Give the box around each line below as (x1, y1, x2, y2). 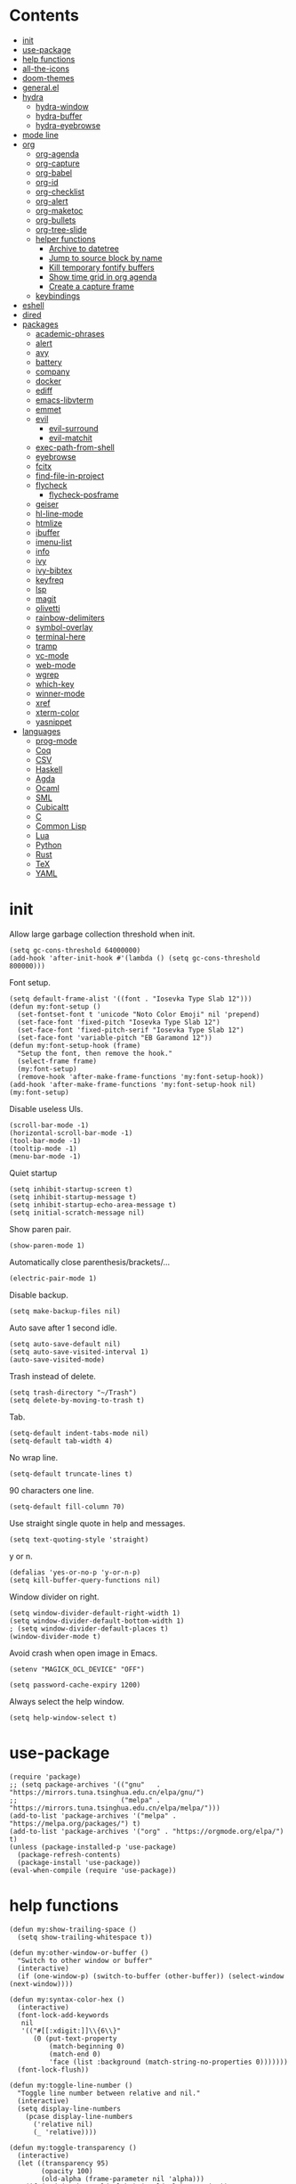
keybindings (35, 290, 81, 301)
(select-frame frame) (17, 1057, 98, 1066)
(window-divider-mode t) (9, 1632, 101, 1640)
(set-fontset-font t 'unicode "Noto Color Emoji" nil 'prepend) (17, 1010, 260, 1018)
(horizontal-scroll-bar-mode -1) (9, 1128, 133, 1137)
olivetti (35, 602, 60, 613)
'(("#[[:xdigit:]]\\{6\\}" (20, 2026, 122, 2035)
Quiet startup (9, 1167, 58, 1178)
